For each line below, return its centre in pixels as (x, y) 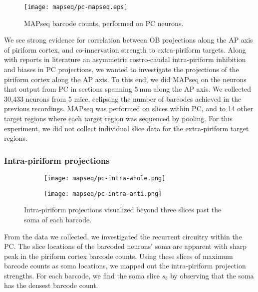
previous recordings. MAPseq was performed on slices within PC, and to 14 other (129, 108)
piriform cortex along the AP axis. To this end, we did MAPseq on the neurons (125, 79)
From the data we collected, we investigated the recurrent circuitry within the (123, 236)
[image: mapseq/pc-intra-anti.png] (103, 194)
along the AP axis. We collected (202, 89)
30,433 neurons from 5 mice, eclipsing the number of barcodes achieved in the (123, 98)
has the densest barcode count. (51, 285)
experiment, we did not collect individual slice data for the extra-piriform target (127, 128)
